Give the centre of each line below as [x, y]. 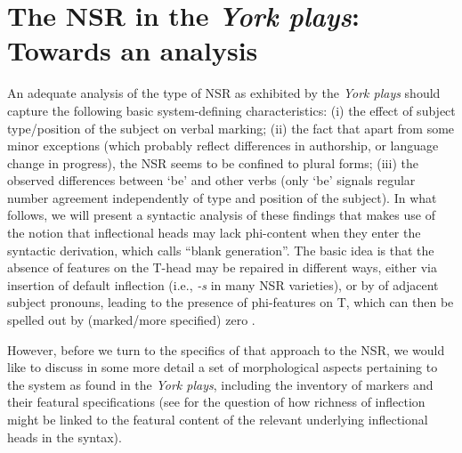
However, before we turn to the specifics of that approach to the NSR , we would [226, 349]
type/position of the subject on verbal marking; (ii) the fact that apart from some [231, 128]
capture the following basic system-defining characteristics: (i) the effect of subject [231, 110]
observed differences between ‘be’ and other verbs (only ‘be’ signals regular [211, 180]
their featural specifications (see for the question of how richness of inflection [216, 402]
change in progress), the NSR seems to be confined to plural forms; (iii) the [213, 162]
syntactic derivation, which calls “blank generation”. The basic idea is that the [221, 250]
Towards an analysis [133, 50]
